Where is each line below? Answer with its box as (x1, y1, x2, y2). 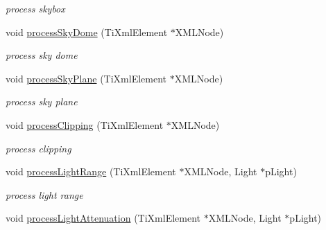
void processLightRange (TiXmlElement (6, 164, 176, 179)
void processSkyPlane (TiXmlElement (6, 71, 166, 85)
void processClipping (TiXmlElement (6, 117, 164, 132)
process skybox (6, 1, 65, 15)
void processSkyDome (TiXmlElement (6, 24, 168, 39)
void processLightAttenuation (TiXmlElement (6, 211, 200, 225)
